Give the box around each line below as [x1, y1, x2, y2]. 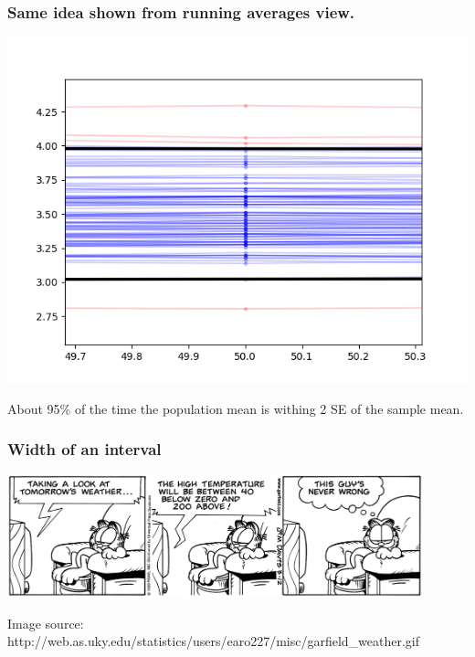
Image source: [7, 613, 84, 632]
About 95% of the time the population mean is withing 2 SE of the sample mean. [7, 398, 464, 418]
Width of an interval [7, 438, 162, 461]
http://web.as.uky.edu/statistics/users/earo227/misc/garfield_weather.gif [7, 631, 420, 651]
